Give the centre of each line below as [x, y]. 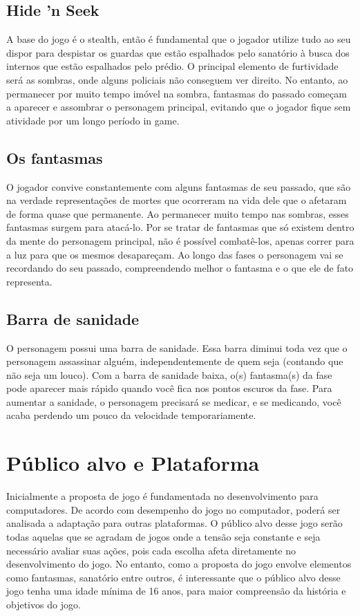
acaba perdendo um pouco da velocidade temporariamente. [131, 415]
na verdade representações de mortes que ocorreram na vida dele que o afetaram [177, 200]
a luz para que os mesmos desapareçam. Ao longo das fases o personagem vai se [175, 254]
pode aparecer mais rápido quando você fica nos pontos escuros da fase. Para [169, 388]
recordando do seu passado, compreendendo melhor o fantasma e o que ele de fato [180, 268]
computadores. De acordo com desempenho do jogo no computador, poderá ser [173, 509]
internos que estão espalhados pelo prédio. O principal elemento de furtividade [172, 66]
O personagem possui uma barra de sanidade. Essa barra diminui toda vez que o [177, 347]
